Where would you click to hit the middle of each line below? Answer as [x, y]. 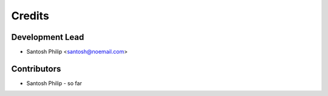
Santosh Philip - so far [54, 83]
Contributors [36, 69]
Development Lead [48, 37]
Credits [30, 16]
